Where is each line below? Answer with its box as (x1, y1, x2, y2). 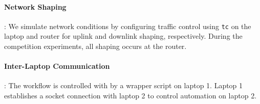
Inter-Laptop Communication (4, 61, 110, 71)
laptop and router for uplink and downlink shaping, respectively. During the (4, 31, 243, 41)
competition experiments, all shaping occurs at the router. (4, 41, 187, 51)
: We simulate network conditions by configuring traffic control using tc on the (4, 20, 251, 31)
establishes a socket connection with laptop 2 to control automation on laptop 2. (4, 90, 257, 101)
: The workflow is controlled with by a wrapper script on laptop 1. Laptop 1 (4, 80, 243, 91)
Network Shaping (4, 1, 67, 12)
